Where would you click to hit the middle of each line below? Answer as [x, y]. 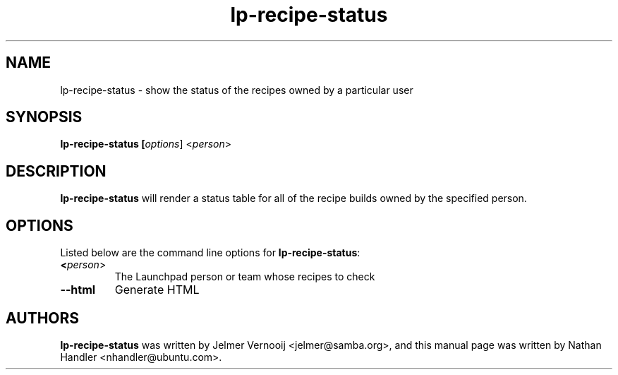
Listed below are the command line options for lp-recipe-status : [210, 253]
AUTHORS [43, 318]
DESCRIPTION [56, 171]
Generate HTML [157, 290]
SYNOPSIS [44, 117]
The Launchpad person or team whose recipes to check [245, 277]
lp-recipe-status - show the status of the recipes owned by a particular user [237, 90]
